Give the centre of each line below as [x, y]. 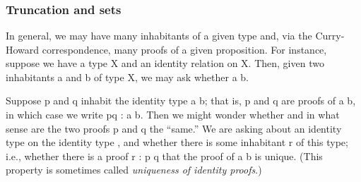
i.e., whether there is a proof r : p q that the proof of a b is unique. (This [164, 156]
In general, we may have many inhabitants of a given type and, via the [159, 35]
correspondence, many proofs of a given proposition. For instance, [184, 49]
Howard [23, 49]
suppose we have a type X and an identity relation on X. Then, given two [165, 63]
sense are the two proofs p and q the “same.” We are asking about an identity [174, 128]
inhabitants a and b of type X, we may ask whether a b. [127, 77]
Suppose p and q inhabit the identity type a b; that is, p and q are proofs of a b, [181, 101]
